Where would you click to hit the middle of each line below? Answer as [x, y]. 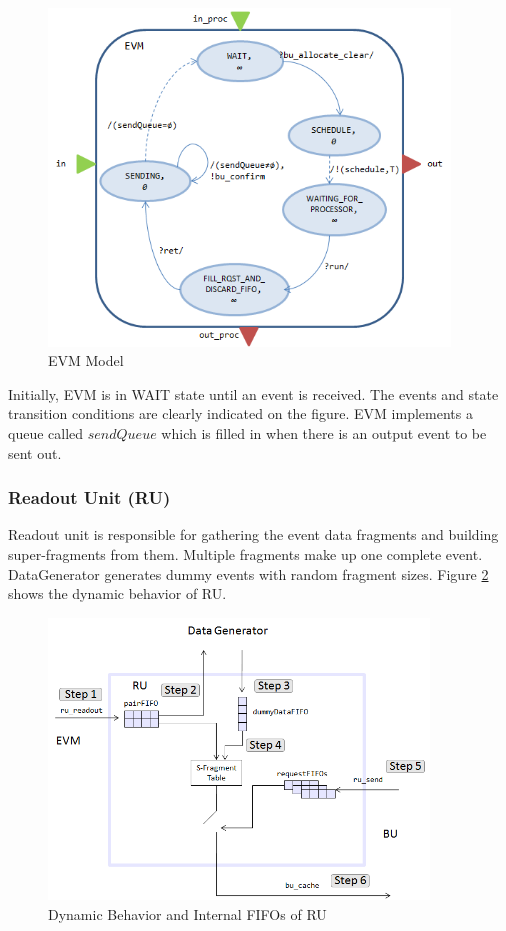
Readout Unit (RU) [89, 497]
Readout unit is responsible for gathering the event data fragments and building [253, 534]
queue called [46, 433]
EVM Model [86, 360]
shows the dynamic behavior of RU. [117, 593]
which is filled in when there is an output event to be [324, 433]
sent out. [35, 452]
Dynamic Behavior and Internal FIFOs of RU [187, 913]
